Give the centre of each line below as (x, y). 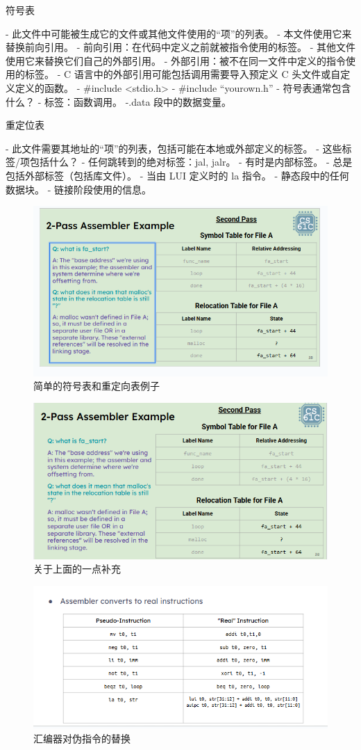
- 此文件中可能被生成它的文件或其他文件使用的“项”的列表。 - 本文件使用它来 (179, 33)
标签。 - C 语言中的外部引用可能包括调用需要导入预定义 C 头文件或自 (183, 74)
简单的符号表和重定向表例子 (96, 386)
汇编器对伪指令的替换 (82, 738)
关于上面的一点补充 (77, 569)
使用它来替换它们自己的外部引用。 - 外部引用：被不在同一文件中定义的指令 (176, 60)
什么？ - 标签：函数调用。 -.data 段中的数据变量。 (119, 101)
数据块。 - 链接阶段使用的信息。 (78, 189)
